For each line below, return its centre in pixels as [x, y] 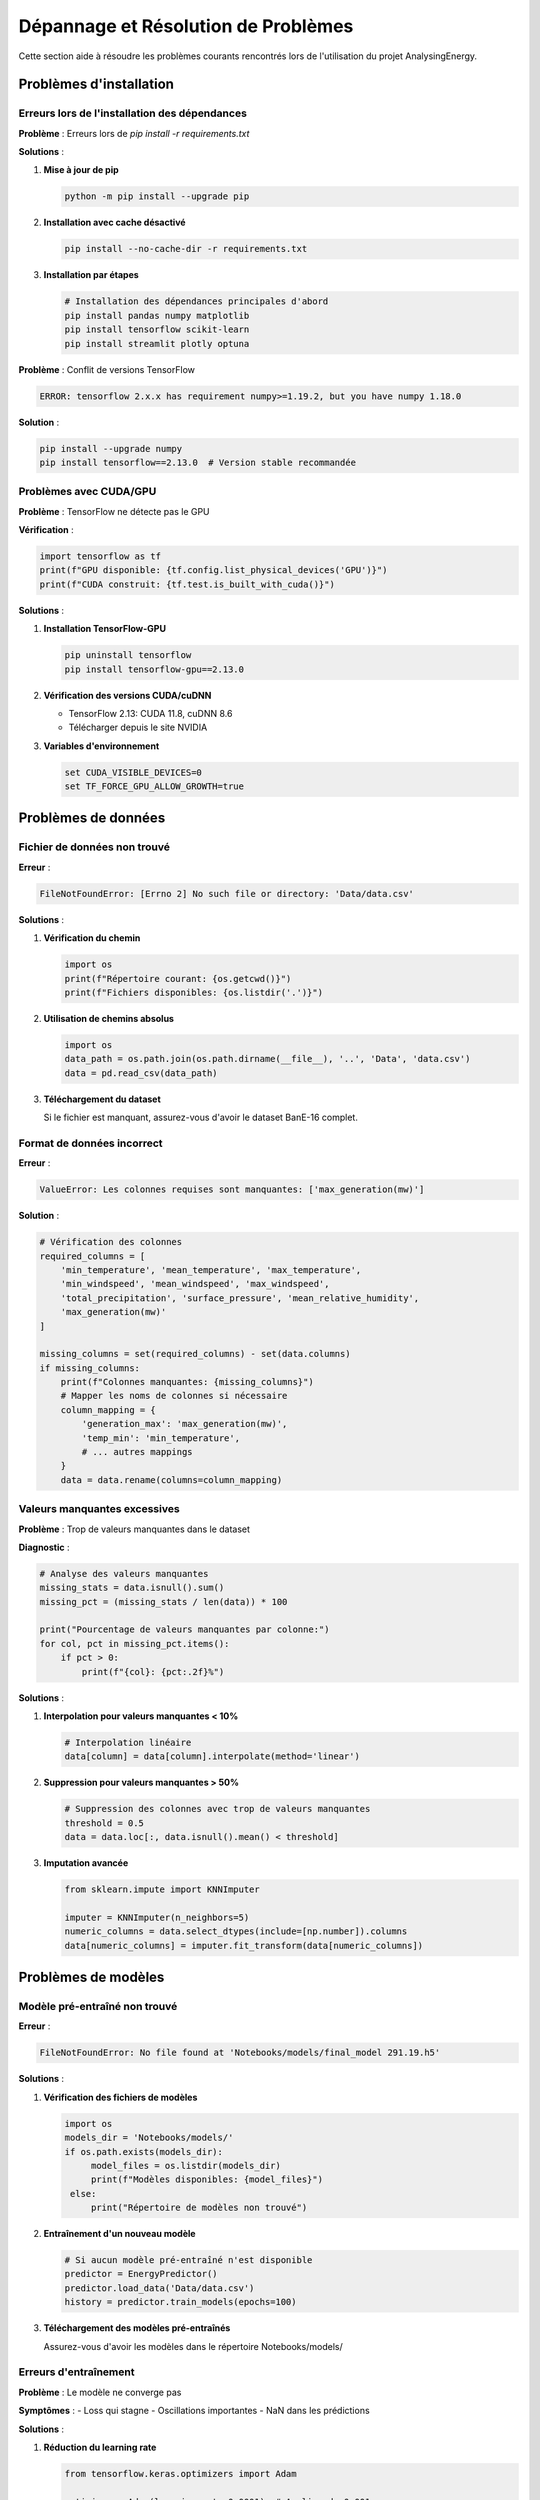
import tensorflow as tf [100, 556]
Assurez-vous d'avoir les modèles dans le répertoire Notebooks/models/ [193, 2346]
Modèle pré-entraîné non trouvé [98, 2007]
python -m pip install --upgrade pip [157, 196]
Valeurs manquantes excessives [99, 1509]
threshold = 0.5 [104, 1823]
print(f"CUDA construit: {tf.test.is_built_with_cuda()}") [187, 584]
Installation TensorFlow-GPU [105, 629]
